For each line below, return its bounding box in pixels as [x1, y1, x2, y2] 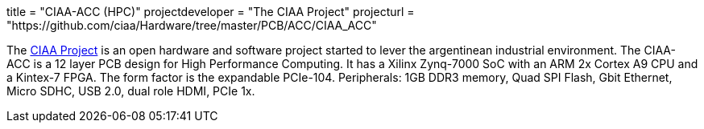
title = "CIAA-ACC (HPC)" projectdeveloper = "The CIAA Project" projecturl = [6, 5, 415, 18]
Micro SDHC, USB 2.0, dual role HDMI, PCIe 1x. [6, 84, 255, 98]
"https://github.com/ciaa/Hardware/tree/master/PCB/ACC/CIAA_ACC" [6, 18, 377, 32]
